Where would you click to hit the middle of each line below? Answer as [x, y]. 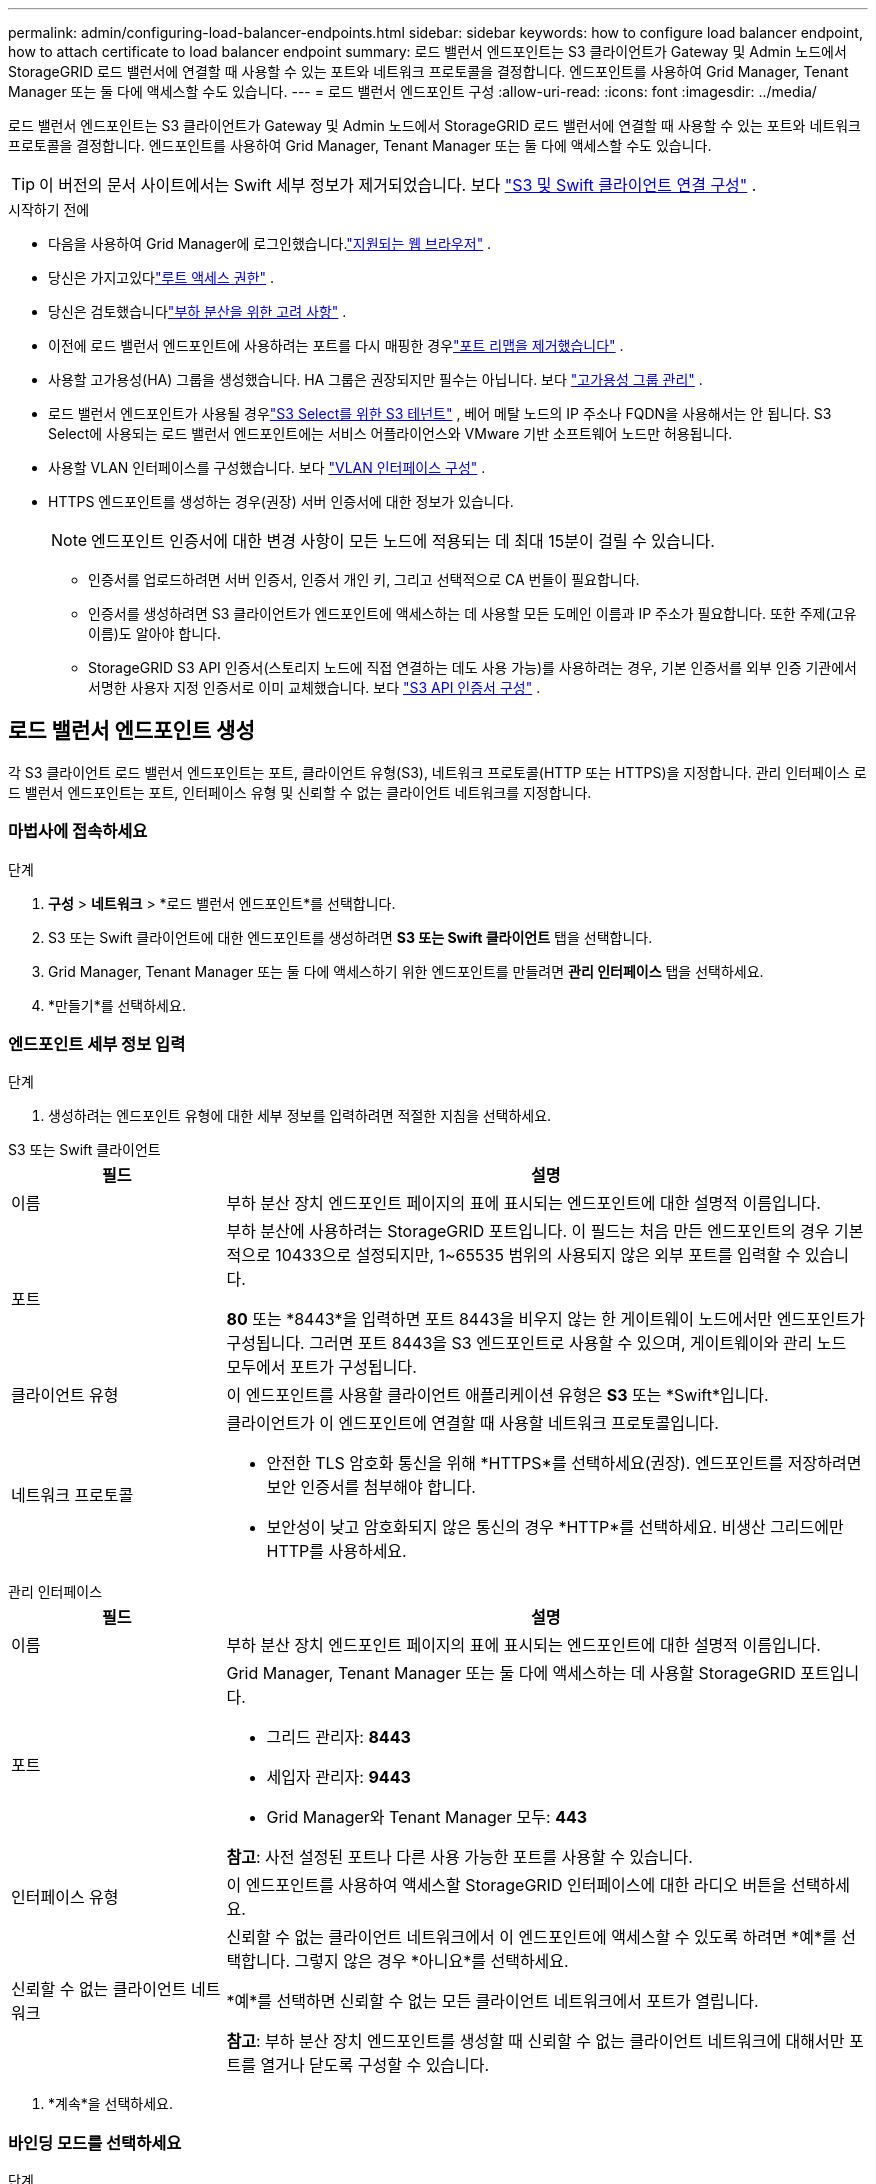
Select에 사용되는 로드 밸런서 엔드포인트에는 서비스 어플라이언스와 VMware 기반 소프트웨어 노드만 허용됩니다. [390, 433]
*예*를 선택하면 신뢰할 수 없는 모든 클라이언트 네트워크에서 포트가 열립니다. [492, 2001]
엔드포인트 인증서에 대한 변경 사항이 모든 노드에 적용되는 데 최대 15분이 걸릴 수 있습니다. [403, 541]
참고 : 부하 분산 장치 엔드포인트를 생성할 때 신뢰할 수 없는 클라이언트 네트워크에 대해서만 [535, 2041]
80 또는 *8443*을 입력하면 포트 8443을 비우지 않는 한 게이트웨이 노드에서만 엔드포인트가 [545, 1319]
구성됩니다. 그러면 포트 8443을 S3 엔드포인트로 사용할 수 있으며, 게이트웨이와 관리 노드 [536, 1343]
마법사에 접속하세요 [78, 831]
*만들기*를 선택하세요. [117, 1005]
